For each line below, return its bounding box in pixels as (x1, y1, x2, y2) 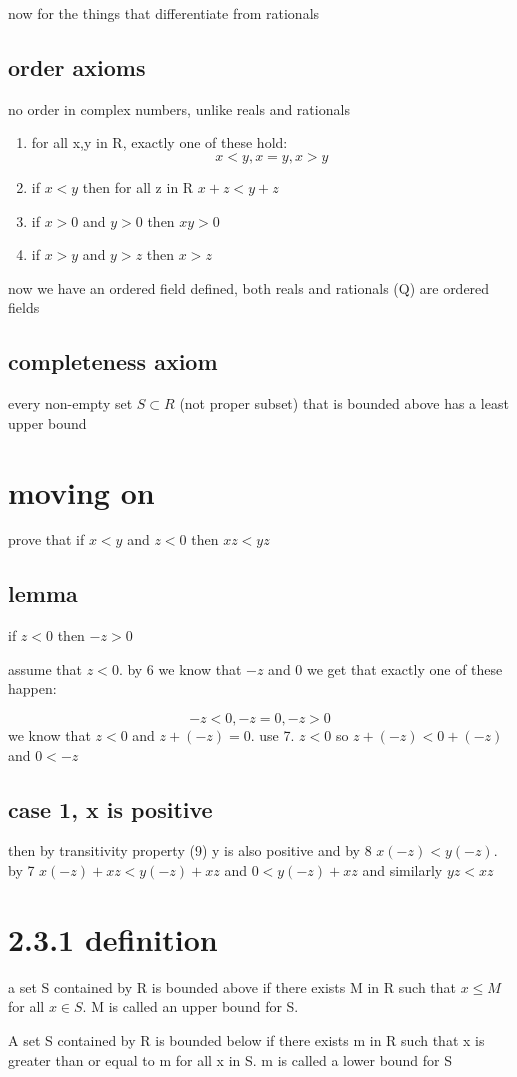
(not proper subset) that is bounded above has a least (179, 393, 509, 414)
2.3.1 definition (8, 918, 218, 959)
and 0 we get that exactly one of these (268, 658, 503, 679)
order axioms (8, 51, 146, 82)
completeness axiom (8, 346, 218, 377)
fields (8, 297, 40, 318)
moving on (8, 471, 155, 512)
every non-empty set (8, 393, 133, 414)
